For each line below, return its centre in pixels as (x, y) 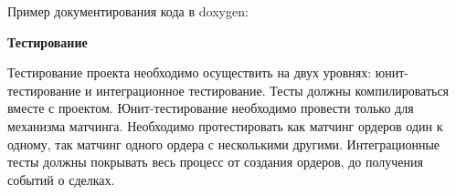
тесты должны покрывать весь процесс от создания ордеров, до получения (215, 162)
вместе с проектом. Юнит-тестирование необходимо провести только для (211, 108)
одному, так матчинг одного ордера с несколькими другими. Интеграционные (224, 144)
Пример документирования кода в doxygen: (128, 11)
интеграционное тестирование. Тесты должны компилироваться (273, 90)
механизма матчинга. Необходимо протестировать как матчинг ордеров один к (225, 125)
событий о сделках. (61, 179)
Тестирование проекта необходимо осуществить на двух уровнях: (190, 72)
